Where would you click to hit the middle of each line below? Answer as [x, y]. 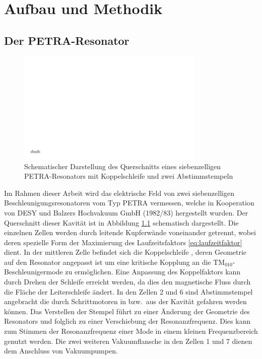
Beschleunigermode [34, 272]
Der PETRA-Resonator [67, 40]
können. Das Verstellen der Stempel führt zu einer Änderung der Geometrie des [127, 311]
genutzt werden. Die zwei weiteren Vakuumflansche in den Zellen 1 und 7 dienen [128, 341]
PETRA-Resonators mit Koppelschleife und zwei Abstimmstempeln [129, 176]
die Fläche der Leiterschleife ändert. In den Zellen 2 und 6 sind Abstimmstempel [128, 291]
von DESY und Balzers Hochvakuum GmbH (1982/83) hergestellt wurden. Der [126, 212]
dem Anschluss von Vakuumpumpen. [61, 351]
